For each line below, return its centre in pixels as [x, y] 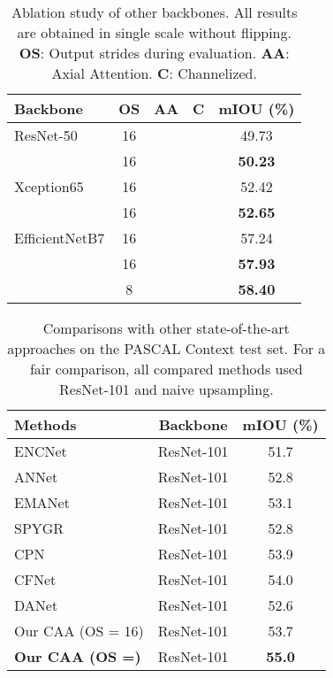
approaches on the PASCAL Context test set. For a [166, 348]
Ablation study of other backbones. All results [154, 12]
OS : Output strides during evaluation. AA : [154, 53]
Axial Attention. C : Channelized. [154, 73]
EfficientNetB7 [60, 238]
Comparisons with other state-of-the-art [166, 328]
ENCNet [41, 451]
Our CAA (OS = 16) [79, 631]
